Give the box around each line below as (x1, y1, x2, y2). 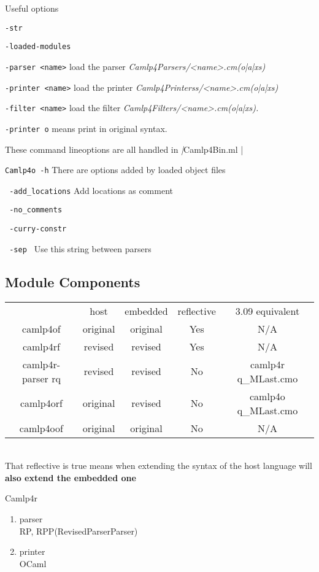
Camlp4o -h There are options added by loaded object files (5, 163, 226, 176)
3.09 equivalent (235, 303, 300, 318)
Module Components (5, 272, 140, 291)
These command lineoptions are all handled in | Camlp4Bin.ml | (5, 142, 244, 155)
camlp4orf (20, 396, 63, 411)
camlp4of (22, 321, 61, 336)
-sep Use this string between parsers (9, 242, 152, 255)
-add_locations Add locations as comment (9, 184, 173, 196)
